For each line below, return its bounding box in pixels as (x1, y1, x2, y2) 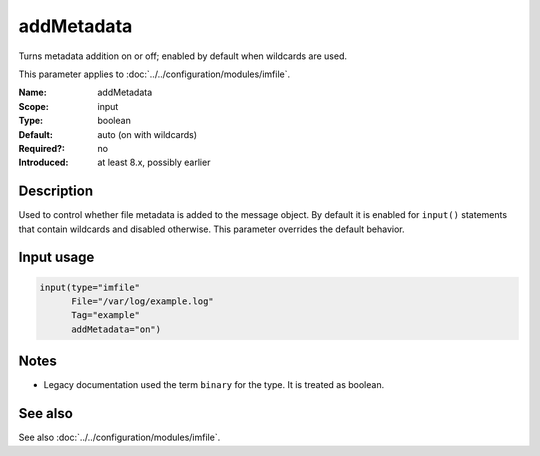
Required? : (18, 142, 65, 154)
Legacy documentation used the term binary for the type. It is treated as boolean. (43, 379, 385, 391)
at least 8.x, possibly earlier (97, 156, 211, 169)
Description (18, 183, 94, 200)
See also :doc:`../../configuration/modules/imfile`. (18, 431, 221, 444)
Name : (18, 86, 47, 99)
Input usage (18, 249, 95, 266)
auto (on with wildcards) (97, 128, 198, 140)
